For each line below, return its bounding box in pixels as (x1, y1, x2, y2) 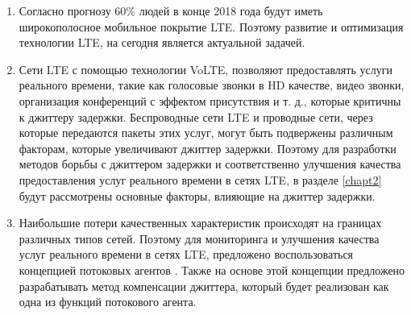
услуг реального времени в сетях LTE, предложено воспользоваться (19, 246, 354, 263)
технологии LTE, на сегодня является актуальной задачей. (19, 34, 305, 51)
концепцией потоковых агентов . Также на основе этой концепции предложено (19, 261, 405, 278)
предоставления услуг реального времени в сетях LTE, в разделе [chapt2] (19, 171, 382, 188)
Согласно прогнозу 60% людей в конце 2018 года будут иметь (19, 2, 323, 19)
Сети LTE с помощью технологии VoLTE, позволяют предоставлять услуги (19, 60, 392, 77)
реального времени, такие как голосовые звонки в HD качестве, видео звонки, (19, 77, 405, 93)
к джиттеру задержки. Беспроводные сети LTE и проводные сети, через (19, 108, 373, 125)
